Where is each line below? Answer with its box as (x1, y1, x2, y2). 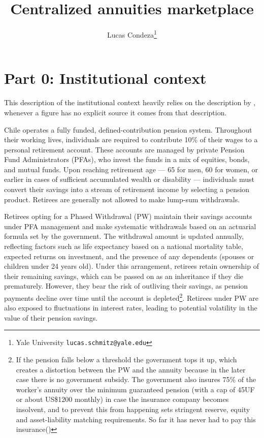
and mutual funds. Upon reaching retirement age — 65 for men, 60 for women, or (4, 164, 258, 174)
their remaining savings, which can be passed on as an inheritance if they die (4, 270, 244, 281)
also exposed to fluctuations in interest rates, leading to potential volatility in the (4, 302, 257, 313)
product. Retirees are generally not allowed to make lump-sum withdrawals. (4, 194, 240, 204)
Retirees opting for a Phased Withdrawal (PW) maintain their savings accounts (4, 211, 252, 222)
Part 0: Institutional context (4, 68, 207, 88)
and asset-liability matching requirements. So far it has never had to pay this (16, 414, 256, 424)
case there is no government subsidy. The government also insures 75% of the (16, 374, 256, 385)
